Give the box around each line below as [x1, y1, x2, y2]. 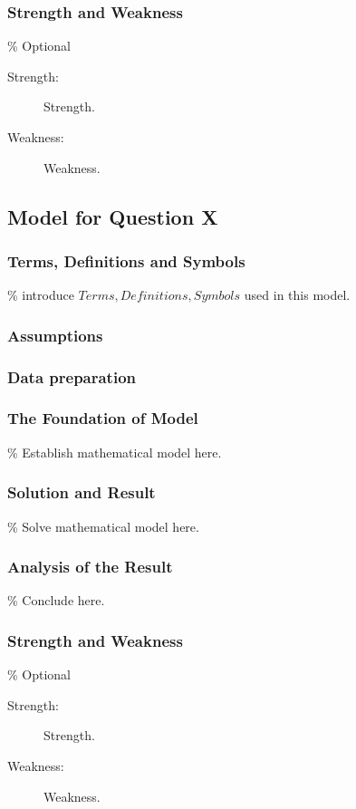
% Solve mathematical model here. [7, 516, 199, 535]
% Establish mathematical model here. [7, 442, 222, 461]
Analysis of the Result [7, 555, 173, 578]
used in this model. [244, 285, 351, 304]
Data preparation [7, 365, 137, 388]
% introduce [7, 285, 74, 304]
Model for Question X [7, 202, 218, 230]
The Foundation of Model [7, 407, 198, 429]
